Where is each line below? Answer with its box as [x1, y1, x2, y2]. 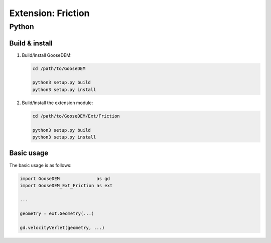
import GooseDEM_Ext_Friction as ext [20, 183, 113, 188]
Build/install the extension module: [22, 100, 93, 106]
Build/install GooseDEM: [22, 52, 72, 58]
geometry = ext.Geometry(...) [20, 211, 94, 216]
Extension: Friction [9, 8, 90, 19]
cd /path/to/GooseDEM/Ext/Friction [32, 113, 120, 119]
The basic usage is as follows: [9, 162, 72, 168]
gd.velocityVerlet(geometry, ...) [20, 225, 105, 231]
